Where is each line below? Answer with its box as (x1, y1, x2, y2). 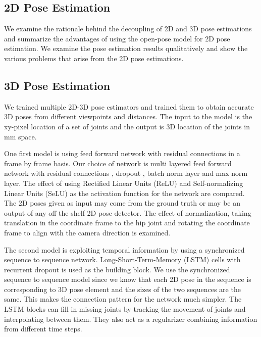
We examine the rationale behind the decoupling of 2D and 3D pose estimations (4, 23, 252, 34)
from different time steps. (4, 323, 82, 334)
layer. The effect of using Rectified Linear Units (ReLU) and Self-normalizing (4, 177, 243, 188)
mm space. (4, 131, 37, 141)
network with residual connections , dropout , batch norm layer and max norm (4, 168, 248, 178)
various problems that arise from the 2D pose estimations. (4, 53, 184, 63)
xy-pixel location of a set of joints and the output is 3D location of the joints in (4, 121, 250, 131)
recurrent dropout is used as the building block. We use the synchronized (4, 264, 230, 274)
